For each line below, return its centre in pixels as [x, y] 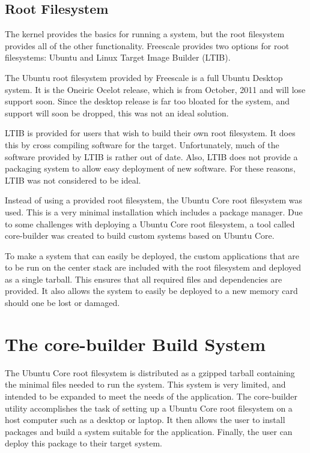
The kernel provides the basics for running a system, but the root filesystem [145, 34]
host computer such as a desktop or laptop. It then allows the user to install [145, 420]
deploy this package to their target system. [84, 443]
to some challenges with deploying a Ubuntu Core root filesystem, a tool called [150, 223]
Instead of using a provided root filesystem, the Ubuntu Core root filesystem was [153, 200]
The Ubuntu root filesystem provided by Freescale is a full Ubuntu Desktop [144, 77]
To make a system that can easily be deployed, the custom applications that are [152, 255]
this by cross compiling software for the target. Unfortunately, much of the [142, 144]
